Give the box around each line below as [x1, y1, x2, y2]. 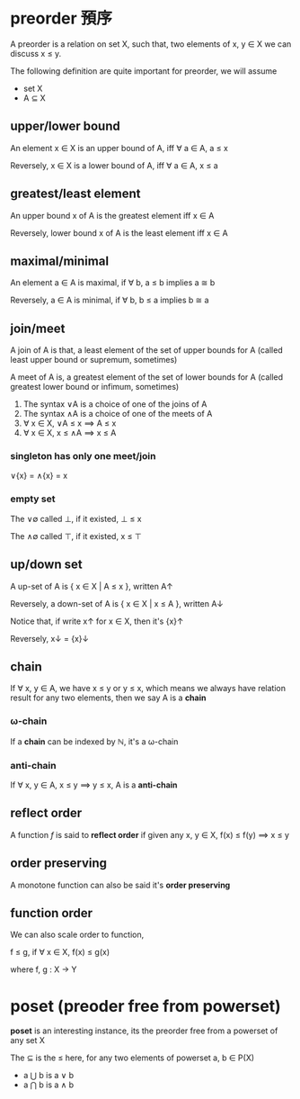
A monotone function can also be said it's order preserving [10, 879, 231, 890]
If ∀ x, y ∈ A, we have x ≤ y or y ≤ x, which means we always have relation [10, 683, 287, 694]
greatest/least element [10, 186, 141, 202]
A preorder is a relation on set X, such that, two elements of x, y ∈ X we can [10, 38, 292, 50]
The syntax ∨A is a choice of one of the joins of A [22, 399, 207, 410]
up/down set [10, 557, 84, 572]
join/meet [10, 320, 66, 336]
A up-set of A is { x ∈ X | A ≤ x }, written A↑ [10, 581, 173, 591]
